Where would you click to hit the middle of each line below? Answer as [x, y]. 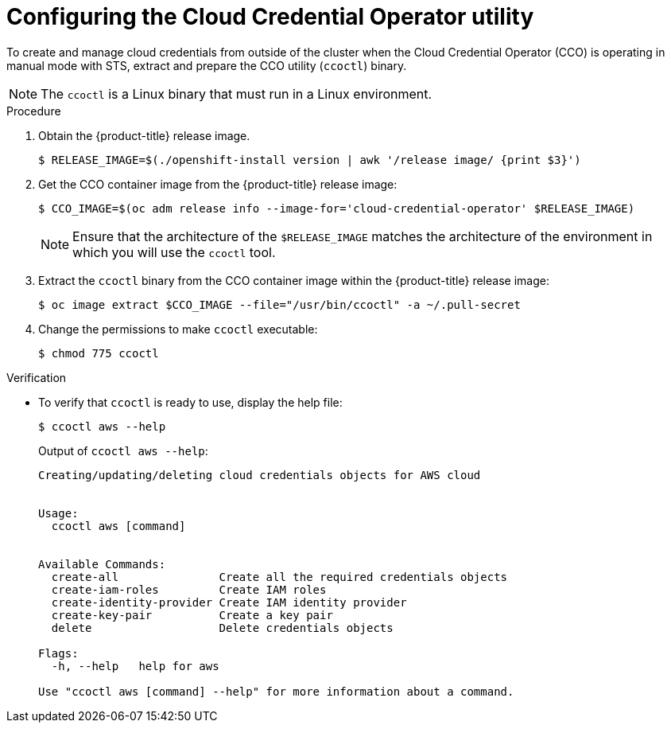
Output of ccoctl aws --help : [123, 450]
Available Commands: [102, 564]
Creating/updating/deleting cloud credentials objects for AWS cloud [260, 475]
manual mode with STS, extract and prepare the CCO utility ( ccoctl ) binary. [207, 65]
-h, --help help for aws [135, 666]
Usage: [58, 513]
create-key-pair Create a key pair [192, 615]
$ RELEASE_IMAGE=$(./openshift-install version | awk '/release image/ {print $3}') [310, 160]
